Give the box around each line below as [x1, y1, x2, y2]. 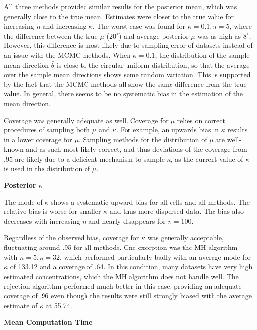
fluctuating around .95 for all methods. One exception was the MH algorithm [4, 242, 238, 252]
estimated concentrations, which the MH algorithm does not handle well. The [4, 271, 239, 281]
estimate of [4, 300, 38, 310]
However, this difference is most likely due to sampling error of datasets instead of [4, 40, 253, 50]
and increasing [43, 21, 86, 31]
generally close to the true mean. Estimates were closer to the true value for [4, 11, 234, 21]
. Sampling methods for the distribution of [78, 134, 207, 144]
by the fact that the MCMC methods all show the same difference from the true [4, 79, 247, 89]
